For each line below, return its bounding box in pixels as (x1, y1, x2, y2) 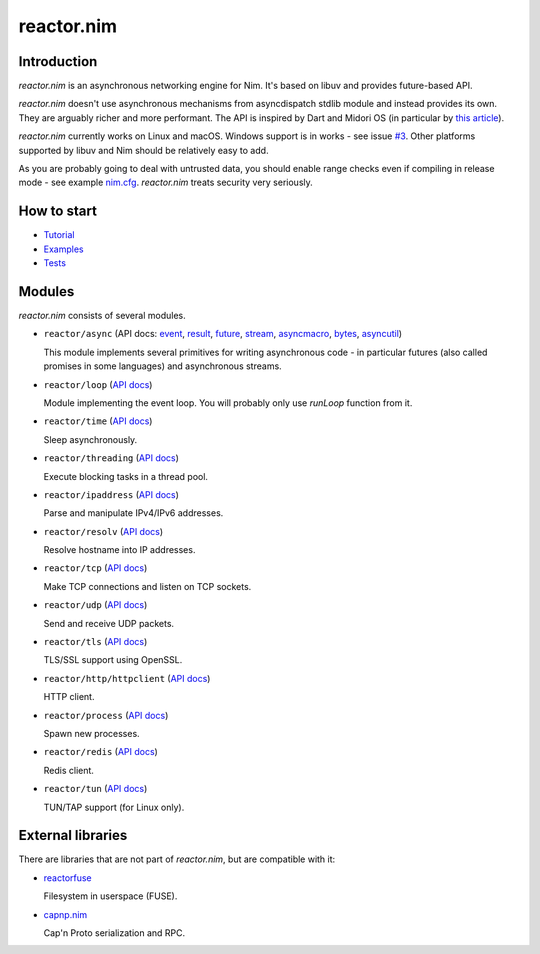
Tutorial (43, 229, 75, 241)
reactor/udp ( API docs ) (43, 599, 148, 611)
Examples (43, 243, 84, 255)
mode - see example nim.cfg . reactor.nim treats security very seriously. (18, 176, 314, 189)
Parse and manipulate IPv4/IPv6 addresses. (43, 507, 224, 519)
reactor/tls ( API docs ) (43, 636, 148, 648)
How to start (18, 203, 97, 220)
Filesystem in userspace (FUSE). (43, 890, 178, 902)
